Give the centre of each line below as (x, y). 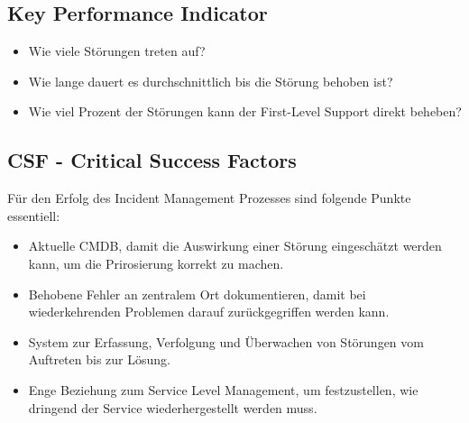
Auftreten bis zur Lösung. (99, 359)
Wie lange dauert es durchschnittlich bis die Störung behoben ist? (211, 81)
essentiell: (34, 215)
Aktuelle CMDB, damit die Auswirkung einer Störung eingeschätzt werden (235, 246)
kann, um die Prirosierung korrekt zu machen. (156, 263)
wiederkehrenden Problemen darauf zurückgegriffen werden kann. (209, 312)
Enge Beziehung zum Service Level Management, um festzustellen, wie (223, 389)
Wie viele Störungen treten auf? (117, 51)
